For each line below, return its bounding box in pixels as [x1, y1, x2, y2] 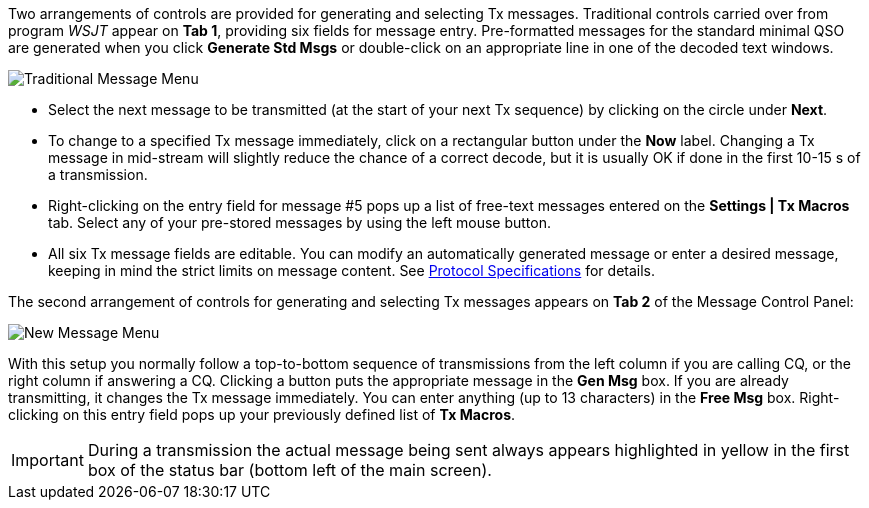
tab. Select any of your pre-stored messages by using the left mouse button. [48, 214, 551, 231]
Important [11, 450, 84, 470]
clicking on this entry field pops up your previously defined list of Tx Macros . [8, 406, 516, 423]
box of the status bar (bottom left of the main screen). [87, 460, 492, 480]
